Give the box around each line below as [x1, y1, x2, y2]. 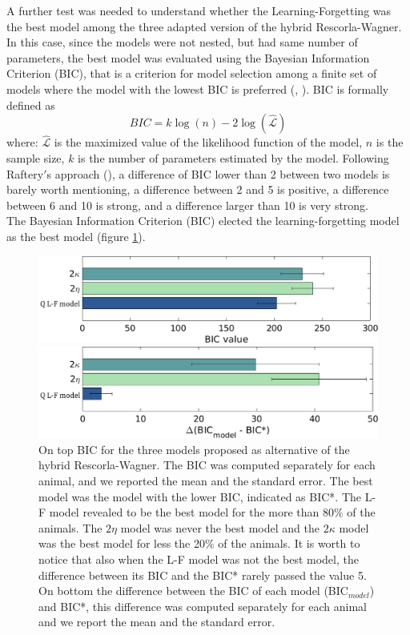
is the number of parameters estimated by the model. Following [78, 149, 389, 166]
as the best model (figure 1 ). [6, 227, 146, 244]
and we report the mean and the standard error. [38, 613, 275, 630]
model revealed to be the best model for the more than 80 [49, 504, 335, 520]
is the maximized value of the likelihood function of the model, [54, 134, 363, 151]
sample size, [6, 149, 65, 166]
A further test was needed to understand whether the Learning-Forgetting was [6, 2, 392, 18]
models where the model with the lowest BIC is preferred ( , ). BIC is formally [6, 80, 389, 97]
